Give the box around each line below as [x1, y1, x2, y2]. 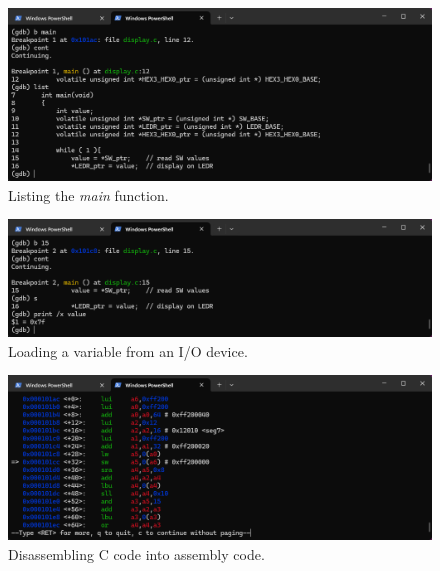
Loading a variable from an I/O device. [8, 340, 248, 361]
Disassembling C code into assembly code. [8, 543, 265, 564]
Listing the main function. [8, 184, 169, 205]
